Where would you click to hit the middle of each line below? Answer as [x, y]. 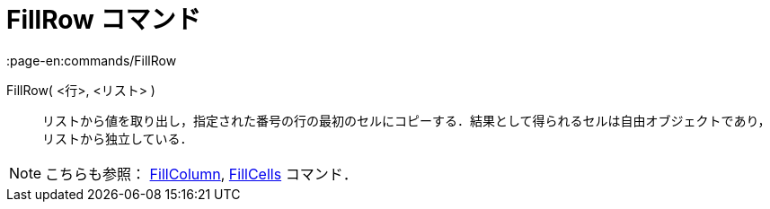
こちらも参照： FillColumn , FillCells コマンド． [201, 174]
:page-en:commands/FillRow [92, 60]
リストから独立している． [118, 138]
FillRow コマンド [104, 20]
